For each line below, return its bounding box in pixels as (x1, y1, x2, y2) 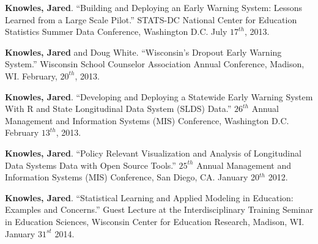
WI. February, (5, 69, 57, 82)
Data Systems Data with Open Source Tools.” (5, 158, 176, 171)
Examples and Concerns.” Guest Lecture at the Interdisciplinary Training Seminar (5, 203, 313, 216)
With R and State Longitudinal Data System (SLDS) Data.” (5, 102, 232, 115)
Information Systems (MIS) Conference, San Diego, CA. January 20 (5, 171, 260, 183)
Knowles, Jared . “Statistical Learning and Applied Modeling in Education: (5, 191, 294, 204)
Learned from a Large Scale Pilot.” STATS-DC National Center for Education (5, 13, 297, 26)
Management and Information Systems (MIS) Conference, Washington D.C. (5, 114, 289, 127)
